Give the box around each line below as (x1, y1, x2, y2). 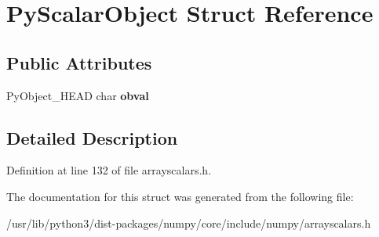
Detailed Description (6, 125, 178, 149)
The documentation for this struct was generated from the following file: (6, 188, 354, 204)
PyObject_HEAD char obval (6, 87, 149, 103)
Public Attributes (6, 50, 152, 74)
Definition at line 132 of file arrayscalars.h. (6, 162, 212, 178)
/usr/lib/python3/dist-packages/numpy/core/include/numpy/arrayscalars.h (6, 214, 371, 231)
